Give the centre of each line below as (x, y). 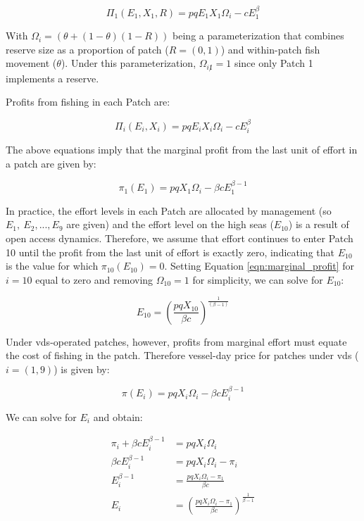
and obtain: (118, 416)
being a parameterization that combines (258, 36)
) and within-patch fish (270, 49)
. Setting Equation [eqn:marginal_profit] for (259, 266)
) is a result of (319, 224)
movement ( (31, 63)
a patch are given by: (51, 163)
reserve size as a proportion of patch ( (87, 49)
